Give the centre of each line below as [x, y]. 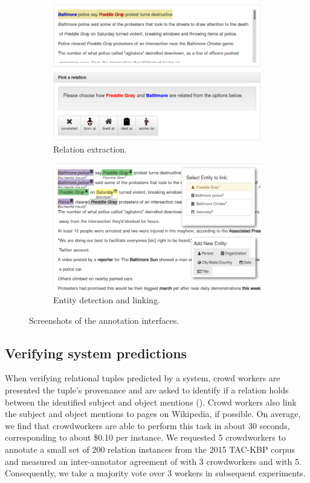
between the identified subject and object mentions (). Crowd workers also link [151, 402]
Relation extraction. [90, 149]
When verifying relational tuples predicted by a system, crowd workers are [143, 378]
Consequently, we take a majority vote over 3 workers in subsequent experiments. [155, 473]
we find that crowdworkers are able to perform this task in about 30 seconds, [147, 425]
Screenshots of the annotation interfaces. [104, 320]
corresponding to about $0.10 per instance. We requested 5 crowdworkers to [145, 437]
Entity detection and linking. [107, 300]
